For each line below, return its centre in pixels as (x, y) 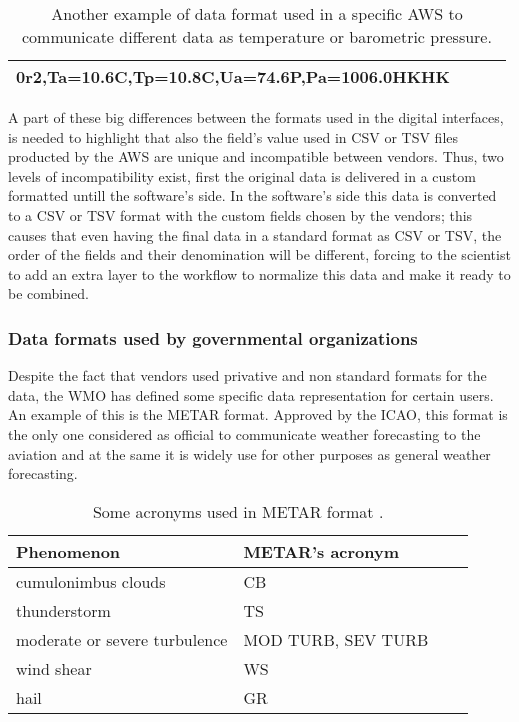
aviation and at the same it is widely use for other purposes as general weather (249, 453)
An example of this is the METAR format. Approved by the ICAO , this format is (258, 414)
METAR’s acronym (321, 551)
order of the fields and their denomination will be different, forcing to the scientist (259, 254)
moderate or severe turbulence (122, 639)
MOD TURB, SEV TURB (336, 639)
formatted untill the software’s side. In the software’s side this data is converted (252, 195)
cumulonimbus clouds (91, 581)
